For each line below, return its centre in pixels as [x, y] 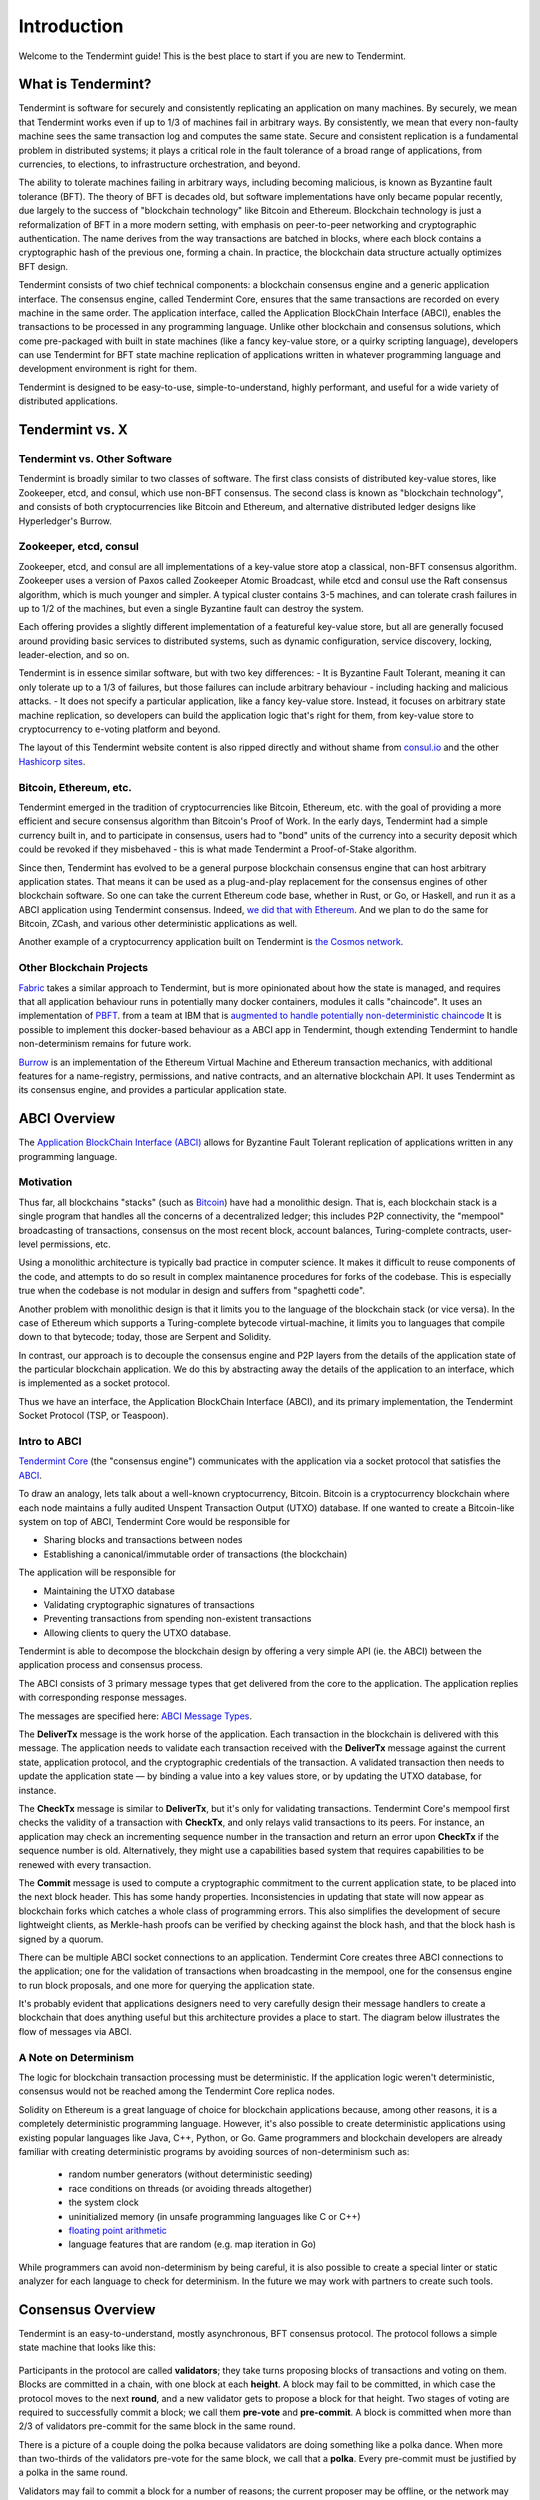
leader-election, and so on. [74, 655]
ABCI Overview [67, 1118]
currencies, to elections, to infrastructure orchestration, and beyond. [159, 164]
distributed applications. [68, 401]
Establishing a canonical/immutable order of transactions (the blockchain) [195, 1554]
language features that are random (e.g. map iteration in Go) [192, 2244]
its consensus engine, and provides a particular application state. [152, 1090]
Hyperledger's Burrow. [65, 521]
